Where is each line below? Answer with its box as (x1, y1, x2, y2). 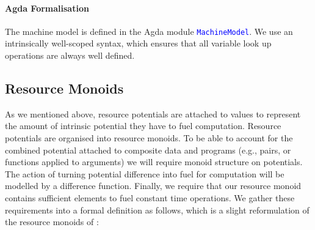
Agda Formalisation (5, 1, 89, 14)
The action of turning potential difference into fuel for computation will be (5, 167, 284, 180)
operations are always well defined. (5, 49, 135, 62)
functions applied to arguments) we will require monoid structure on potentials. (5, 155, 303, 168)
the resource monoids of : (5, 215, 99, 228)
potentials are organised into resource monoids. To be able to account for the (5, 132, 293, 144)
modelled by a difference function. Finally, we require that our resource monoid (5, 179, 302, 192)
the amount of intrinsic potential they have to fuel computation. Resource (5, 119, 281, 132)
